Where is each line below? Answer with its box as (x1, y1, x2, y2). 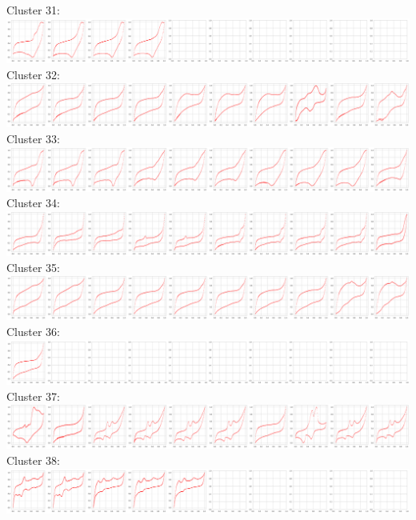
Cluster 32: (6, 66, 61, 82)
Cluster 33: (6, 130, 61, 147)
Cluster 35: (6, 258, 61, 275)
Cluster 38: (6, 452, 61, 469)
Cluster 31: (6, 2, 61, 18)
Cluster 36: (6, 322, 61, 339)
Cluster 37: (6, 387, 61, 404)
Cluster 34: (6, 194, 61, 211)
